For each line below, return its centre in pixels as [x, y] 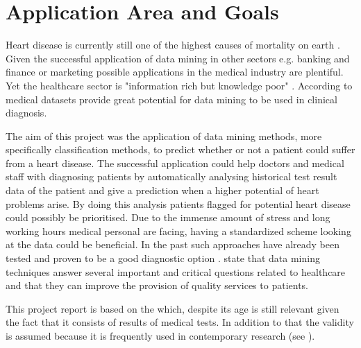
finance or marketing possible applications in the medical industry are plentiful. [175, 72]
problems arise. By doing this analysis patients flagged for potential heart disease [178, 203]
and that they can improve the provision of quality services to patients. [157, 285]
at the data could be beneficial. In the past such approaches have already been [173, 244]
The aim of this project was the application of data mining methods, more [164, 136]
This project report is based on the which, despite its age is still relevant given [173, 308]
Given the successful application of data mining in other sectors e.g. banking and [178, 58]
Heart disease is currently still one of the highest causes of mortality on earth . [173, 45]
